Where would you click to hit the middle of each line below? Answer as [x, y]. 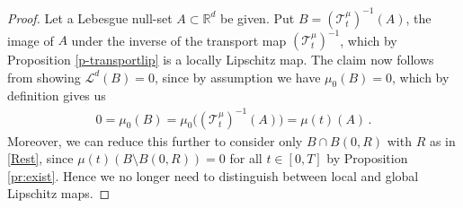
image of [31, 39]
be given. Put [257, 17]
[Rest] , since [40, 158]
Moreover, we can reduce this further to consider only [155, 140]
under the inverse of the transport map [179, 39]
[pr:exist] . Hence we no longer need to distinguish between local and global [213, 175]
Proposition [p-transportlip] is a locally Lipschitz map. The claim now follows [221, 59]
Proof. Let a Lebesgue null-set [90, 17]
